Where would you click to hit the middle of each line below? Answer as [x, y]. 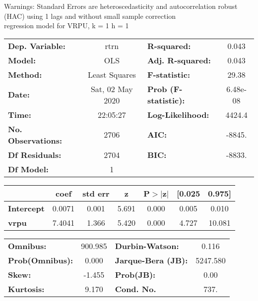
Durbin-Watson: [147, 246]
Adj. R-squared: [179, 60]
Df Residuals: [35, 154]
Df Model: [28, 169]
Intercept [26, 208]
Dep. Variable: [37, 46]
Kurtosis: [26, 289]
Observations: [35, 140]
